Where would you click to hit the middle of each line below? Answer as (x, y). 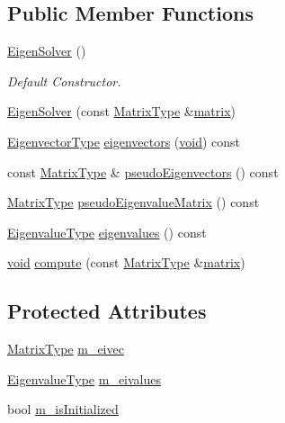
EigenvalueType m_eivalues (85, 378)
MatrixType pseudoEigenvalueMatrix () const (134, 202)
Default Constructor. (64, 81)
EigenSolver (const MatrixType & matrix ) (122, 111)
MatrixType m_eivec (66, 349)
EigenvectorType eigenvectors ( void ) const (124, 141)
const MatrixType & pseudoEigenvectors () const (143, 171)
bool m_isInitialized (63, 409)
